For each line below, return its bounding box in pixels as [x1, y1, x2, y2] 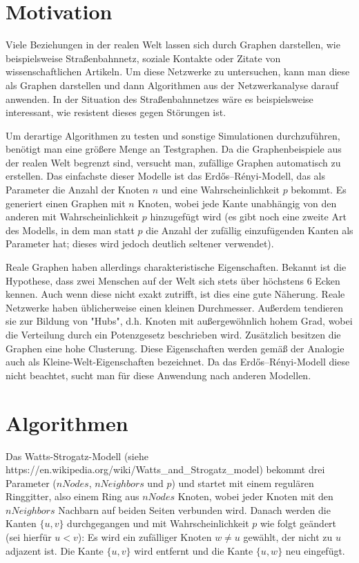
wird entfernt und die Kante [134, 543, 253, 557]
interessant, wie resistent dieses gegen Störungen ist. [6, 105, 226, 120]
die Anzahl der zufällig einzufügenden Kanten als [146, 222, 353, 237]
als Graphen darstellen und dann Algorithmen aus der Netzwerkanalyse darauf [6, 77, 339, 92]
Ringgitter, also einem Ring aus [6, 489, 139, 504]
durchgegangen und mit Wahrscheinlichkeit [67, 516, 249, 531]
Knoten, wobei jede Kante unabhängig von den [137, 195, 337, 210]
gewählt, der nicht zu [243, 530, 333, 544]
